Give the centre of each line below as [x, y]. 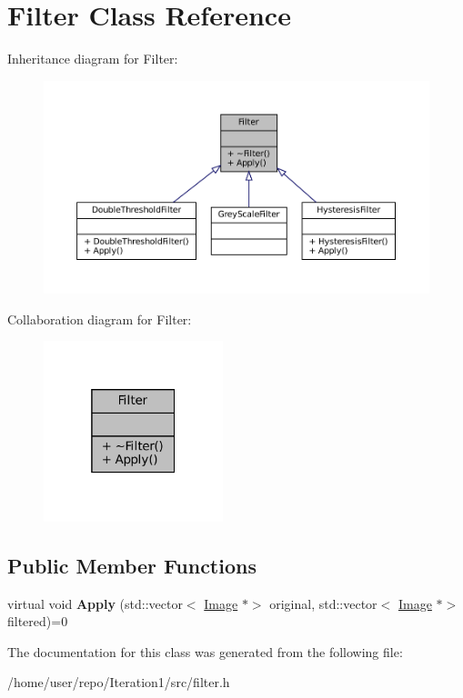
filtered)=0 [38, 621]
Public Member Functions [132, 565]
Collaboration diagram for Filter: [100, 319]
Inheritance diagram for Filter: [93, 59]
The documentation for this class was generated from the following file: [205, 651]
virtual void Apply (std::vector [95, 603]
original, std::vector [323, 603]
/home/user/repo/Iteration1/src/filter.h [119, 682]
